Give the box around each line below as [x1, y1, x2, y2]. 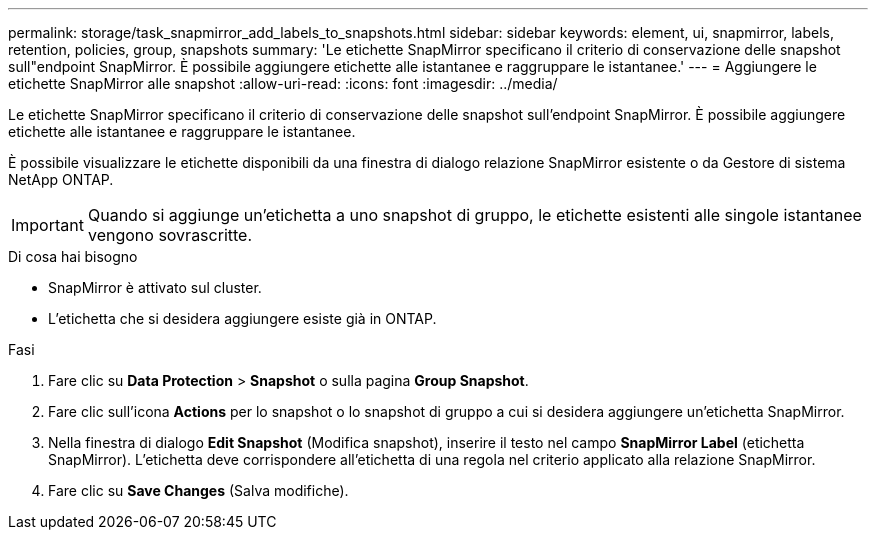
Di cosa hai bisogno [8, 248, 138, 265]
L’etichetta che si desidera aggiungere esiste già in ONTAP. [48, 310, 437, 327]
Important [11, 215, 84, 235]
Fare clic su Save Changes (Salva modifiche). [48, 482, 349, 499]
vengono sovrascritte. [87, 225, 252, 245]
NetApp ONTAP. [8, 171, 114, 188]
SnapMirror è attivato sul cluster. [48, 279, 262, 296]
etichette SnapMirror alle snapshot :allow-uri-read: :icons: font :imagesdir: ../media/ [8, 75, 558, 92]
